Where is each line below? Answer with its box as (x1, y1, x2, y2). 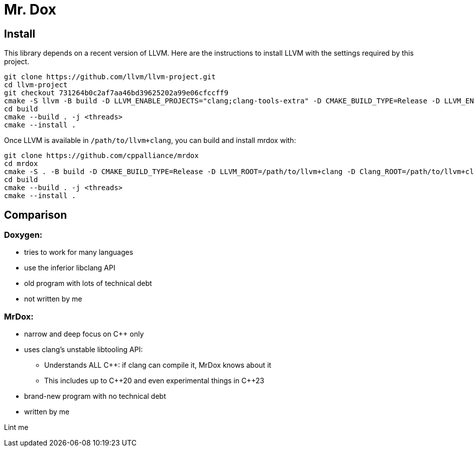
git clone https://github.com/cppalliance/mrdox (4, 152, 199, 160)
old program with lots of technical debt (24, 279, 152, 288)
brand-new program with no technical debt (24, 392, 166, 401)
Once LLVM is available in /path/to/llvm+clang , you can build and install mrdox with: (4, 136, 296, 145)
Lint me (4, 423, 29, 432)
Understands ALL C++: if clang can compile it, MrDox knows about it (44, 361, 272, 370)
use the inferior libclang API (24, 263, 115, 272)
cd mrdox (4, 160, 38, 168)
